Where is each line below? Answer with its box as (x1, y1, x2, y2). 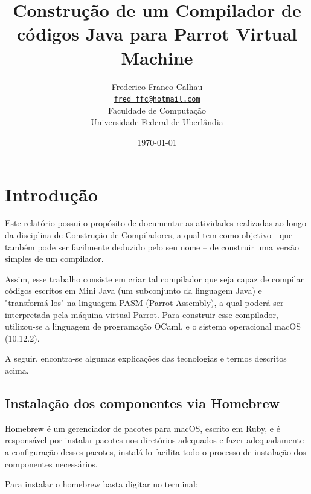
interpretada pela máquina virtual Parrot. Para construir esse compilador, (5, 308, 278, 320)
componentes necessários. (5, 457, 98, 470)
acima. (5, 364, 29, 376)
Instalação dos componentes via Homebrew (5, 393, 280, 412)
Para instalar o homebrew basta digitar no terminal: (5, 478, 198, 490)
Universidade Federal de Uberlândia (91, 115, 223, 128)
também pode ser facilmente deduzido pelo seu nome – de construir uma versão (5, 240, 299, 253)
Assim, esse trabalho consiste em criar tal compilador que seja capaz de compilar (5, 272, 304, 285)
